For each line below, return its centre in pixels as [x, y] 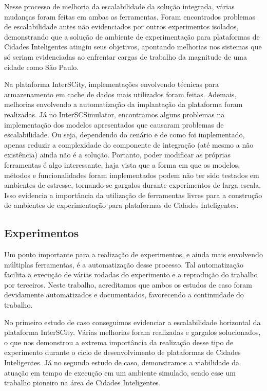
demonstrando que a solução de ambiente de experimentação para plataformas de [132, 36]
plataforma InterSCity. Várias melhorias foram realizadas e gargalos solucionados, [132, 332]
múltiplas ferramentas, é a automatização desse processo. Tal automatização [124, 264]
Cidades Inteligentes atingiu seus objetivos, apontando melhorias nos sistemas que [133, 47]
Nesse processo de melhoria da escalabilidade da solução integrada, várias [119, 6]
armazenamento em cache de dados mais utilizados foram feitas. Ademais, [120, 94]
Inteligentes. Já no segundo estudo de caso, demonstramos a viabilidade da [122, 362]
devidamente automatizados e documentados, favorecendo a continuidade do [124, 295]
